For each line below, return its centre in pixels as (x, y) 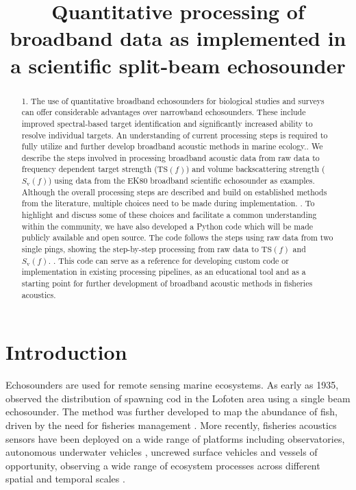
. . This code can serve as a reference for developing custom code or (168, 260)
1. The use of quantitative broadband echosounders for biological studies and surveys (173, 100)
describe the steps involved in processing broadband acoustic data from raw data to (170, 157)
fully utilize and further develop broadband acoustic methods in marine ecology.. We (172, 146)
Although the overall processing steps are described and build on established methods (174, 192)
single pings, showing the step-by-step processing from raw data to (140, 249)
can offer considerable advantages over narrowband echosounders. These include (164, 112)
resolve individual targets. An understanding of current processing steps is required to (175, 135)
